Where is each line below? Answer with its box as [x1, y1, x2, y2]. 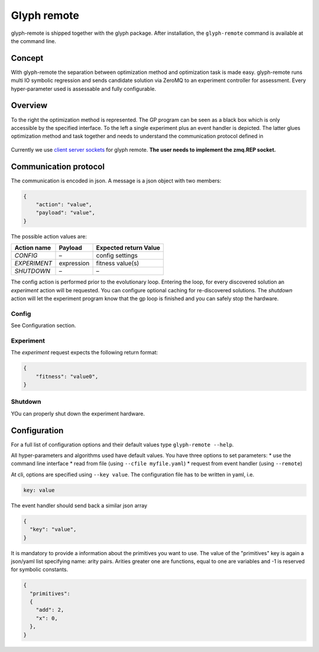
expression [58, 259, 90, 268]
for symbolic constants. [11, 566, 69, 573]
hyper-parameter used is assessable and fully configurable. [11, 85, 157, 92]
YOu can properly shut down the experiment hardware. [11, 410, 145, 417]
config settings [96, 252, 138, 260]
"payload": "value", [35, 210, 96, 216]
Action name [14, 244, 51, 252]
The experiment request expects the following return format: [11, 349, 158, 356]
